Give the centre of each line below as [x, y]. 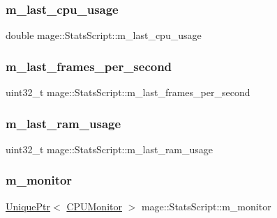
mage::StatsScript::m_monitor [206, 206]
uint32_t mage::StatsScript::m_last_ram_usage [110, 149]
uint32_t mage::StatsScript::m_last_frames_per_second [128, 92]
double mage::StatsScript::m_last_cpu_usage [104, 35]
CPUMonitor [94, 206]
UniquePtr [28, 206]
